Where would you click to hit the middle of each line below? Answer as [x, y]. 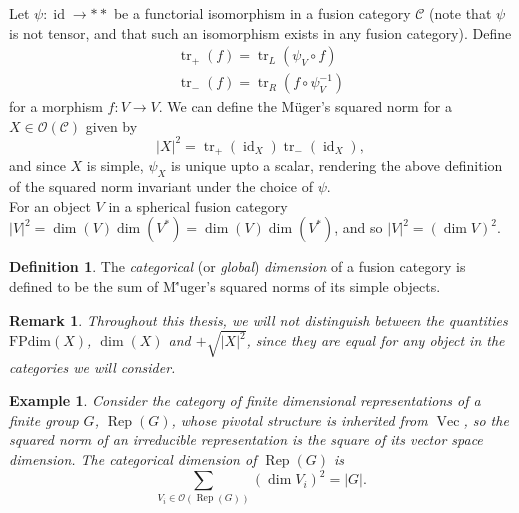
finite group [44, 419]
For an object [50, 205]
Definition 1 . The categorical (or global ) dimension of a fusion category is [237, 266]
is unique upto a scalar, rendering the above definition [337, 165]
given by [111, 125]
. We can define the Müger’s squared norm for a [305, 106]
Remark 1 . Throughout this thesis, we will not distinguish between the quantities [258, 319]
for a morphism [56, 106]
